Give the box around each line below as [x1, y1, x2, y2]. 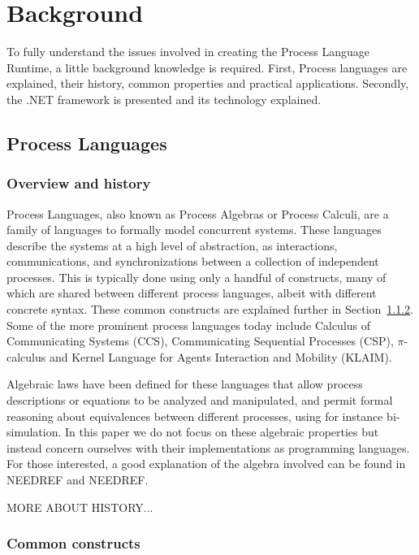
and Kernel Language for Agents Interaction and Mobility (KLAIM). [49, 348, 392, 365]
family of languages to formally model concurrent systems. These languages [6, 221, 382, 238]
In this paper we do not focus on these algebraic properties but [65, 423, 379, 440]
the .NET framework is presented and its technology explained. [6, 90, 322, 107]
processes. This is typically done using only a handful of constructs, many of [6, 268, 387, 285]
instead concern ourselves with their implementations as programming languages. [6, 439, 410, 456]
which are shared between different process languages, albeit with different [6, 284, 377, 301]
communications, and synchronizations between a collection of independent [6, 253, 379, 270]
